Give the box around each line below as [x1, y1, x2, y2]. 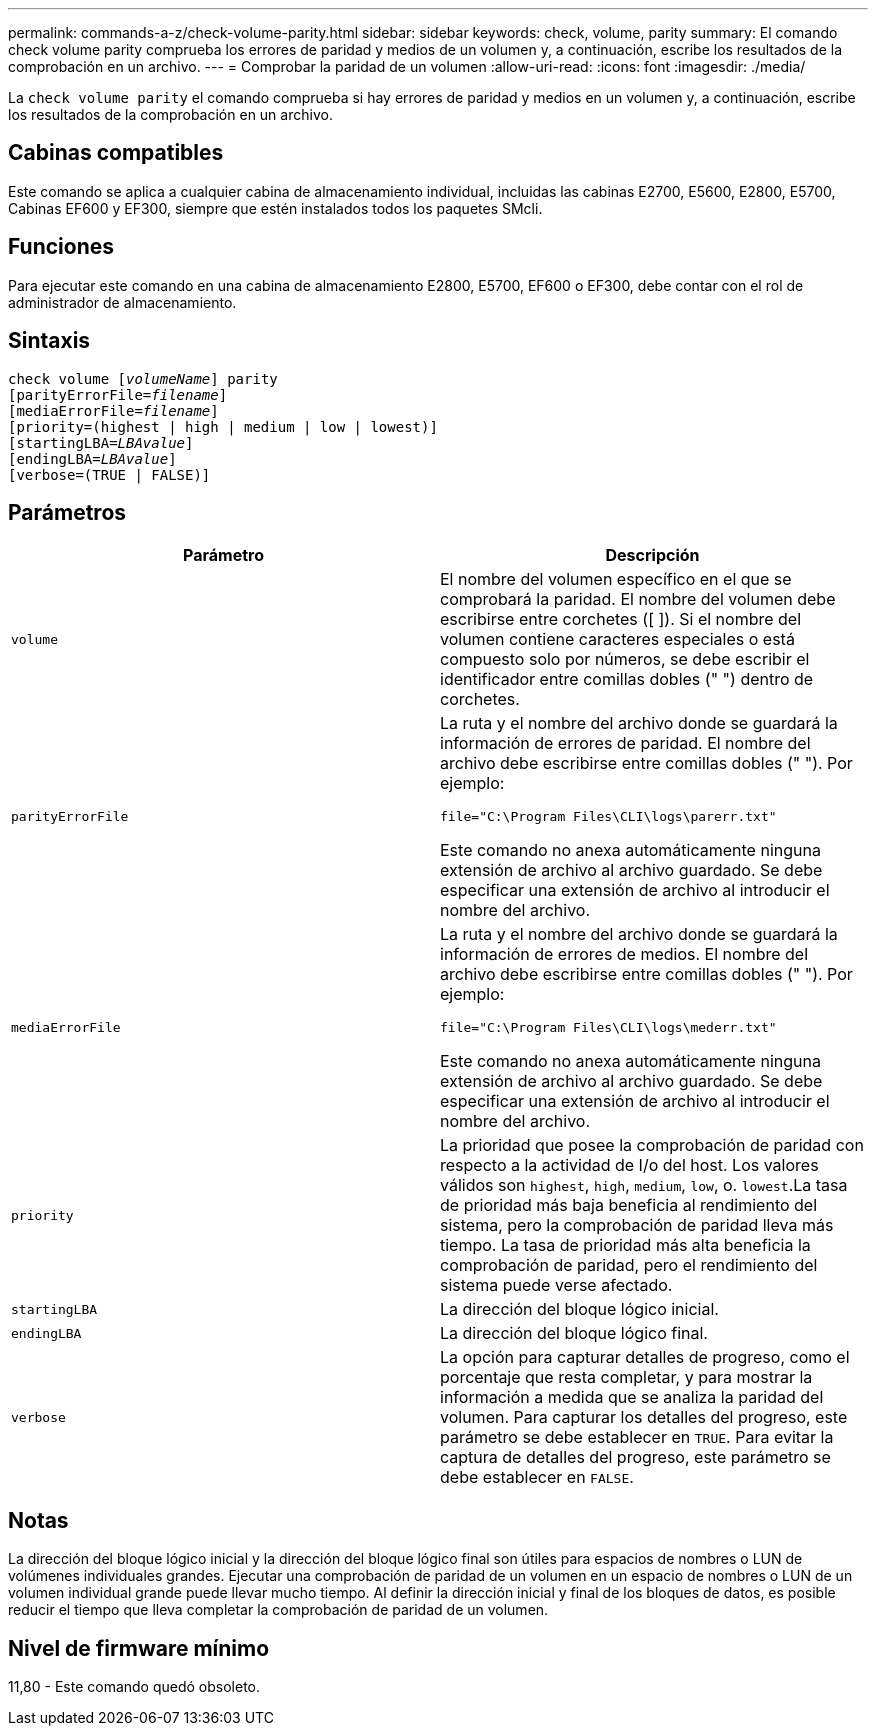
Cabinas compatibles [8, 140, 224, 166]
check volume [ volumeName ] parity [8, 370, 278, 387]
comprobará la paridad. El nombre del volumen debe [440, 589, 836, 610]
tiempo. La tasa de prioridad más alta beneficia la [440, 1235, 811, 1256]
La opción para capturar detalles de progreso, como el [440, 1347, 850, 1368]
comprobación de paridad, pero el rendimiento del [440, 1255, 818, 1276]
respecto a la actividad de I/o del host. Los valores [440, 1155, 819, 1176]
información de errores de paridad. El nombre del [440, 733, 811, 754]
